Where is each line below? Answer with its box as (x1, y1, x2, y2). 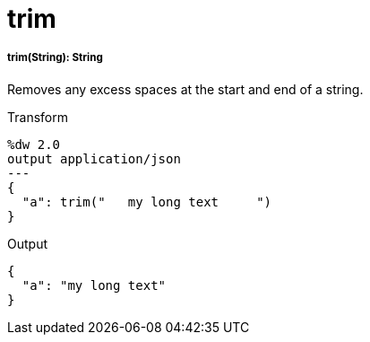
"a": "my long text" (22, 277, 167, 293)
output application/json (7, 151, 181, 166)
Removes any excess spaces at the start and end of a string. (7, 81, 364, 97)
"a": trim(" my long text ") (22, 194, 272, 209)
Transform (7, 109, 68, 125)
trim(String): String (7, 51, 103, 65)
